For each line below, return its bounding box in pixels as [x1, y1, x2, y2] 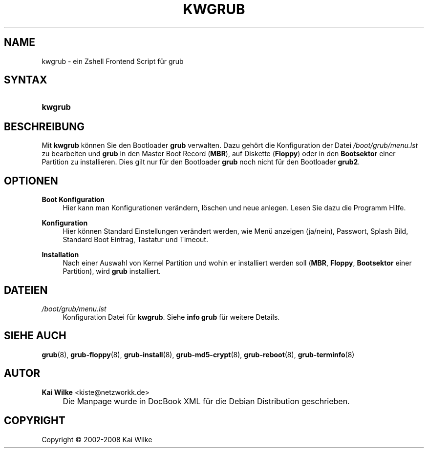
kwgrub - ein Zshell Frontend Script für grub [42, 57, 184, 65]
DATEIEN [4, 284, 48, 296]
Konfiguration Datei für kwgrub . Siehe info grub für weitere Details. [63, 312, 280, 321]
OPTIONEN [4, 174, 58, 187]
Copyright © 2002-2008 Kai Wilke [42, 435, 152, 444]
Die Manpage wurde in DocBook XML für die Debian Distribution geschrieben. [63, 396, 350, 406]
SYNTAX [4, 74, 47, 86]
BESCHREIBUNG [4, 120, 85, 133]
